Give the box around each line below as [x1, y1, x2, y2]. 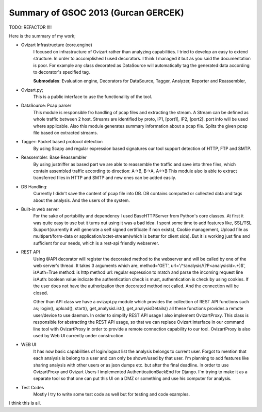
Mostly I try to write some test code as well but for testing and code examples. [33, 391, 190, 397]
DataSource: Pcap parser [21, 102, 72, 109]
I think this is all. [9, 400, 41, 406]
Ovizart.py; [21, 87, 44, 93]
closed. [33, 290, 48, 296]
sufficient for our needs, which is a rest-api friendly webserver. [33, 240, 160, 246]
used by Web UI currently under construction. [33, 332, 125, 338]
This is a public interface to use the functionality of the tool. [33, 94, 152, 99]
